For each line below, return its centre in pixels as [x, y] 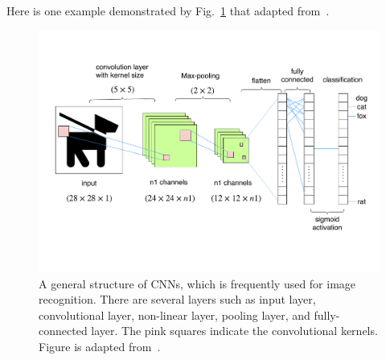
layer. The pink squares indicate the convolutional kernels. [234, 331]
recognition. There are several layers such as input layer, [177, 299]
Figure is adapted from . [100, 347]
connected [63, 331]
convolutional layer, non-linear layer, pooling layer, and [175, 314]
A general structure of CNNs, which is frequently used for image [197, 283]
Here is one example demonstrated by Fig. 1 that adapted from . [168, 10]
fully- [327, 314]
